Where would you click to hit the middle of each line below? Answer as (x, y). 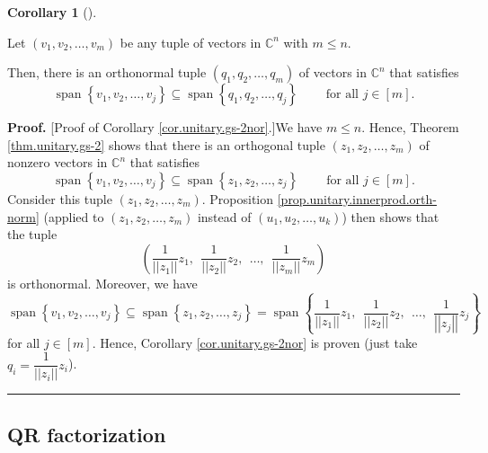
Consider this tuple (60, 198)
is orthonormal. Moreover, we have (102, 283)
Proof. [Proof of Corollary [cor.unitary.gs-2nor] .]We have (165, 127)
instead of (224, 216)
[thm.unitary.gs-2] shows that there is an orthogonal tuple (166, 144)
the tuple (32, 234)
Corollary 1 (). (52, 12)
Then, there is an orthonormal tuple (107, 72)
